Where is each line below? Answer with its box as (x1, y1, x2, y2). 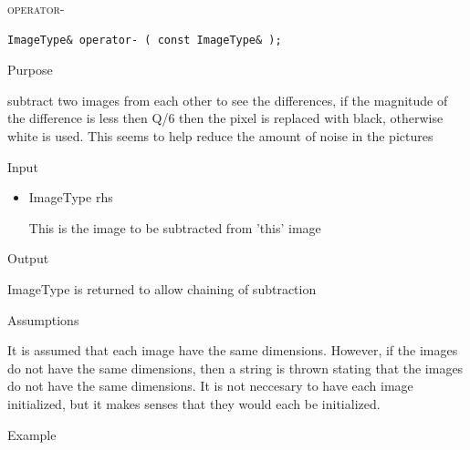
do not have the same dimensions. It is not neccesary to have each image (7, 376, 413, 395)
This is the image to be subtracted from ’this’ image (28, 218, 321, 237)
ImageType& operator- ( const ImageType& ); (7, 33, 282, 46)
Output (7, 249, 49, 268)
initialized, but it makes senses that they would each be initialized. (7, 394, 381, 413)
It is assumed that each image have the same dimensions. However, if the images (7, 341, 458, 360)
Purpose (7, 60, 53, 79)
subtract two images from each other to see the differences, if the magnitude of (7, 90, 448, 109)
